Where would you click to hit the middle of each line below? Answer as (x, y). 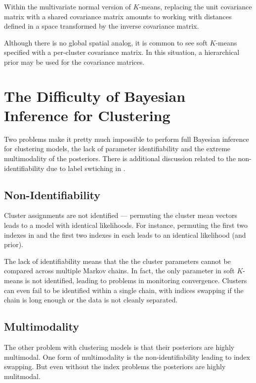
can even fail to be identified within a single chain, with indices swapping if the (124, 290)
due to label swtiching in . (86, 168)
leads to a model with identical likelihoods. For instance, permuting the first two (126, 225)
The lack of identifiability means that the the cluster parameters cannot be (117, 261)
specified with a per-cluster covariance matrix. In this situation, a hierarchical (122, 52)
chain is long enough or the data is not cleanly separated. (91, 300)
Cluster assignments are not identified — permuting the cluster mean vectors (121, 215)
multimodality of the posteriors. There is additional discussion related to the (120, 158)
